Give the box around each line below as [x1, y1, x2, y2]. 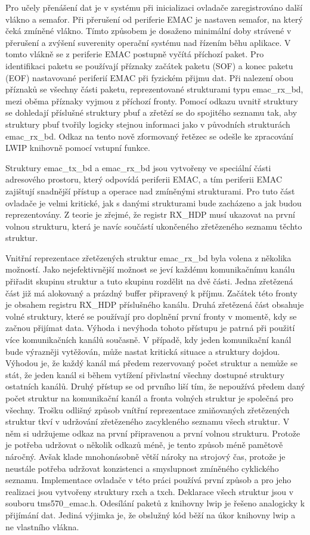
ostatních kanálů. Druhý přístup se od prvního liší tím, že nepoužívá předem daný [5, 380, 305, 392]
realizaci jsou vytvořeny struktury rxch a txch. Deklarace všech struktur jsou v [5, 485, 294, 497]
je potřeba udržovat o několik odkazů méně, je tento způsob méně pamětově [5, 438, 283, 451]
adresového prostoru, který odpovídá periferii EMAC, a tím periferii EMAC [5, 173, 283, 185]
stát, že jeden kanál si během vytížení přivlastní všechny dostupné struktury [5, 368, 285, 381]
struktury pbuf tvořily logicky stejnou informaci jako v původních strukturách [5, 117, 290, 130]
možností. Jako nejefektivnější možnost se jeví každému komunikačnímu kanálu [5, 263, 295, 276]
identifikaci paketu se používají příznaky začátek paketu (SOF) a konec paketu [5, 59, 293, 72]
